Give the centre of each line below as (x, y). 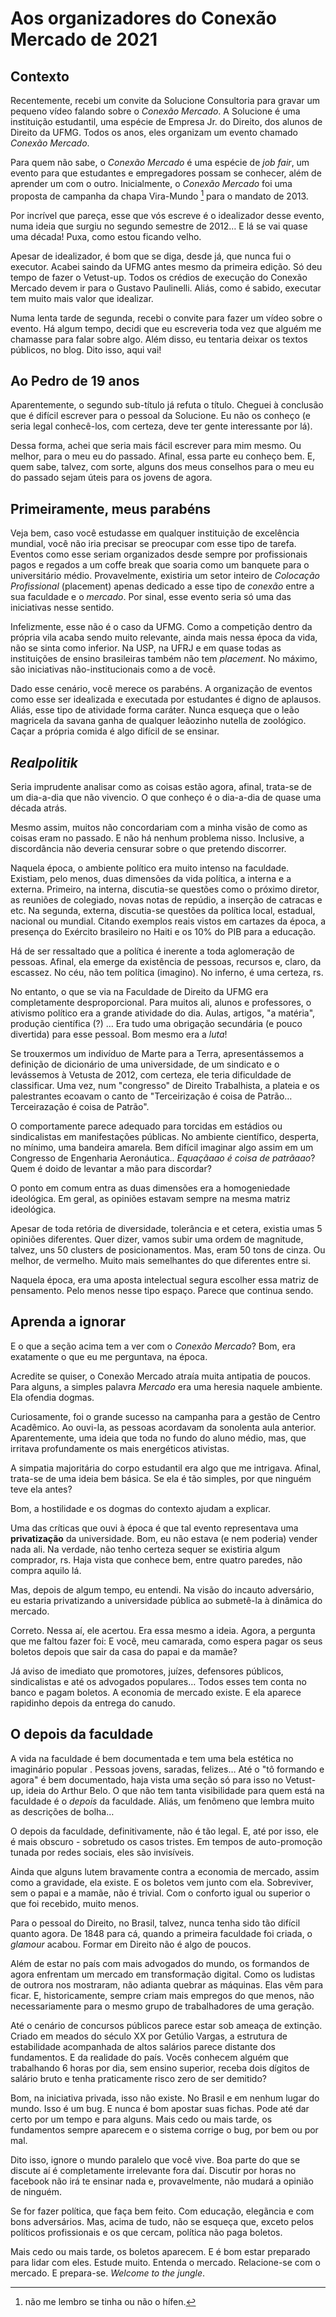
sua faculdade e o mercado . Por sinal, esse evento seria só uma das (151, 597)
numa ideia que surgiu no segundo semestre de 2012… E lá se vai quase (159, 226)
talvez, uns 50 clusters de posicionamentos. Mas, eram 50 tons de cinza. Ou (168, 1250)
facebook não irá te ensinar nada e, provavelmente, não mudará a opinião (162, 2181)
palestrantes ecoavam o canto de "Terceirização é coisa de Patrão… (151, 1096)
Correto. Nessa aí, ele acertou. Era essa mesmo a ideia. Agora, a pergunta (163, 1630)
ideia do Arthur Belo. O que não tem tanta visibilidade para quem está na (175, 1790)
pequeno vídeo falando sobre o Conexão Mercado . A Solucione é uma (155, 111)
